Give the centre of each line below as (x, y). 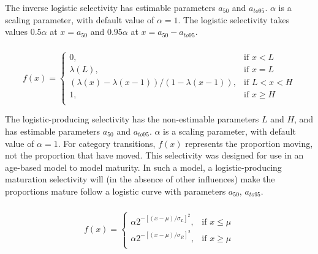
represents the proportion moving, (249, 143)
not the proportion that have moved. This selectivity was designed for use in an (154, 155)
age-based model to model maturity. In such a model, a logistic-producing (143, 167)
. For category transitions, (107, 143)
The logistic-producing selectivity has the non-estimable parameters (132, 119)
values (17, 32)
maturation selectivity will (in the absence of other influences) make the (140, 179)
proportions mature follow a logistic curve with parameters (115, 191)
